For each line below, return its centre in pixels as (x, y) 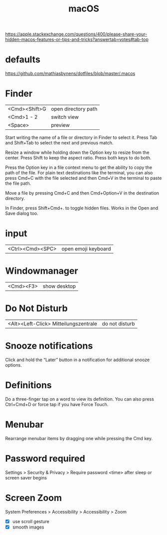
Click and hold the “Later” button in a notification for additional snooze (78, 360)
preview (60, 125)
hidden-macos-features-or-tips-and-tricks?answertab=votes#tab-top (77, 39)
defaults (23, 60)
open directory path (74, 109)
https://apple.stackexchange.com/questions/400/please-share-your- (76, 34)
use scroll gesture (31, 521)
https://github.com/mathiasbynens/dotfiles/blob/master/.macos (70, 73)
